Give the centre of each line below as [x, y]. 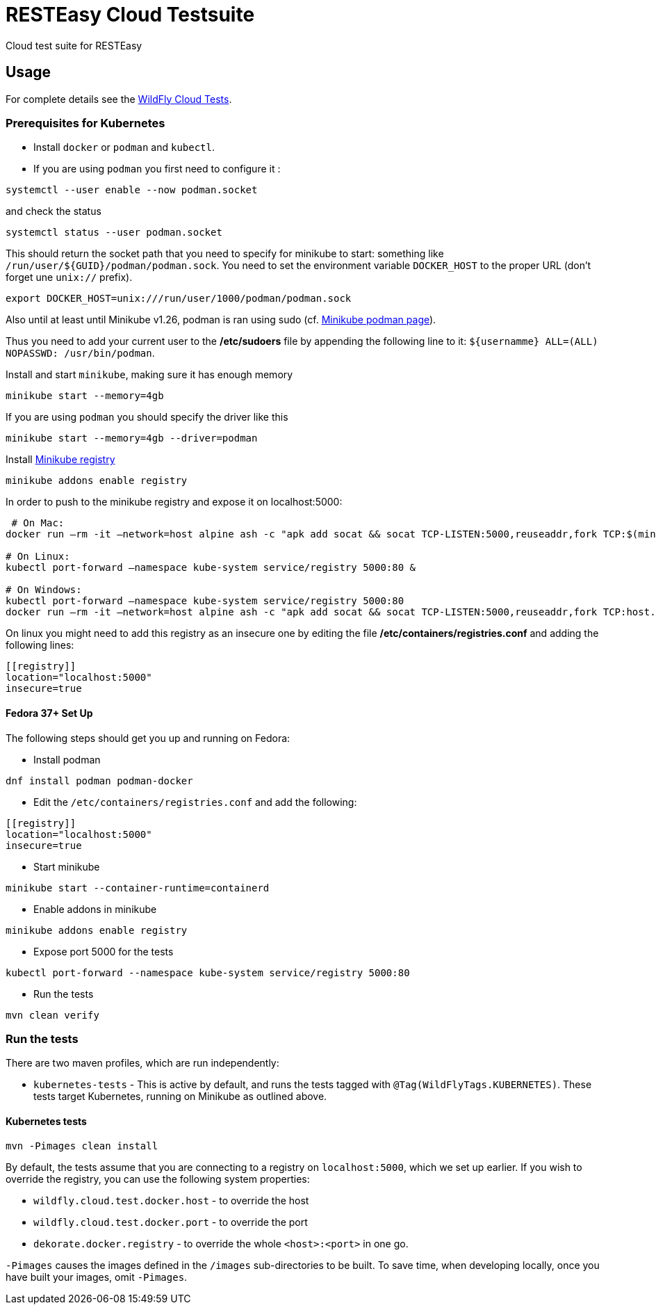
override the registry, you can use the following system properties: [158, 1179]
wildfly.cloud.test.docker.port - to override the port [171, 1222]
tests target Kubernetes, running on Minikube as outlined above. [180, 1097]
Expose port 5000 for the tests [104, 951]
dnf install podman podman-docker [99, 781]
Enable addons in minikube [95, 909]
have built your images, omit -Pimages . [97, 1277]
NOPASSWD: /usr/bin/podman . [80, 353]
